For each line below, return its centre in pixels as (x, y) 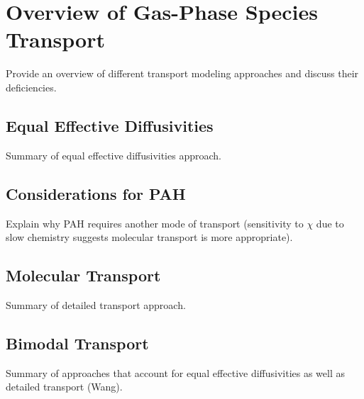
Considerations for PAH (96, 193)
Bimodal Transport (77, 343)
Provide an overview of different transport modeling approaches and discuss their (182, 73)
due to (330, 223)
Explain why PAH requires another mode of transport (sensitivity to (155, 223)
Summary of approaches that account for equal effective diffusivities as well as (176, 372)
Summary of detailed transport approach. (96, 304)
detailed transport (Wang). (64, 387)
